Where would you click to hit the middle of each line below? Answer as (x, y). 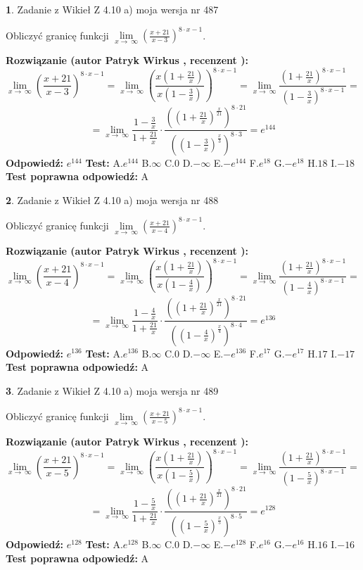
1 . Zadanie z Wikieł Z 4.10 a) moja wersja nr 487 (112, 9)
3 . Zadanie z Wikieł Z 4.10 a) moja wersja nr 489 (112, 390)
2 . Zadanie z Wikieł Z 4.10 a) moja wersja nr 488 (112, 199)
